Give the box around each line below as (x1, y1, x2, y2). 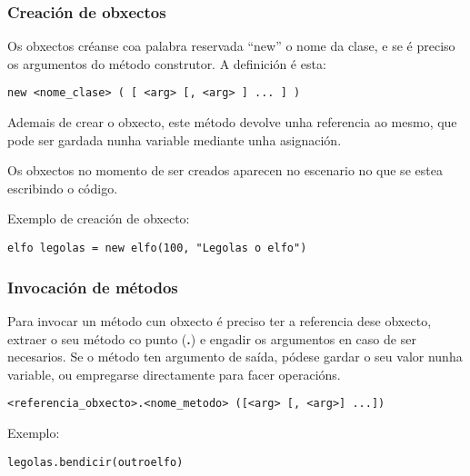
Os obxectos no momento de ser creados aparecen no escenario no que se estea (7, 161, 443, 180)
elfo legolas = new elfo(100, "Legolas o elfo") (7, 242, 307, 255)
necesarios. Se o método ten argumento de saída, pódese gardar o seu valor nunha (7, 347, 463, 366)
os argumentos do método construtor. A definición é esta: (7, 54, 326, 73)
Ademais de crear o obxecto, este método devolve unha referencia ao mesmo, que (7, 113, 457, 132)
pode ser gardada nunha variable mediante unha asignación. (7, 130, 342, 149)
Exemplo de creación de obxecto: (7, 209, 190, 228)
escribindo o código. (7, 178, 118, 197)
